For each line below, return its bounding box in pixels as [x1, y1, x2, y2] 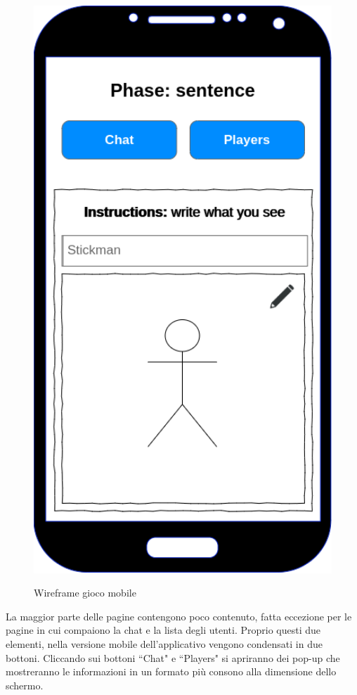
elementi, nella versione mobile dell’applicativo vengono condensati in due [6, 637, 323, 651]
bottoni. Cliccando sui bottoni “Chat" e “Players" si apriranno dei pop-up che [6, 650, 340, 665]
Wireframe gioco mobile [34, 585, 136, 600]
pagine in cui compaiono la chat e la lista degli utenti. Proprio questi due [6, 623, 321, 637]
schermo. [6, 677, 44, 692]
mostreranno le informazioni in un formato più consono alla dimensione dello [6, 664, 337, 679]
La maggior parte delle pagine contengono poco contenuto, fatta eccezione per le [6, 608, 352, 623]
